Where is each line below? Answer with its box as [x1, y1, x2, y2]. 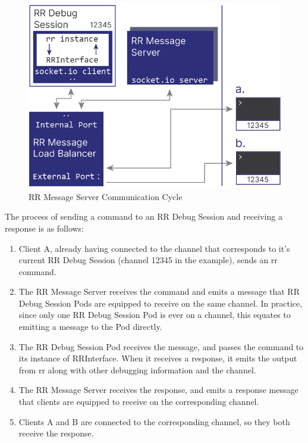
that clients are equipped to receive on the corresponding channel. [18, 395, 259, 408]
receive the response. [18, 427, 94, 439]
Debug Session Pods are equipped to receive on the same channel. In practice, [18, 297, 303, 309]
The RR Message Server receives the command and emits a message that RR [18, 285, 300, 298]
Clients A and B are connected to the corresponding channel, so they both [18, 415, 290, 428]
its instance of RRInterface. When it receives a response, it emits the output [18, 352, 297, 364]
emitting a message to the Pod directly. [18, 320, 162, 333]
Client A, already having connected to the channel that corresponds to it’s [18, 242, 290, 254]
